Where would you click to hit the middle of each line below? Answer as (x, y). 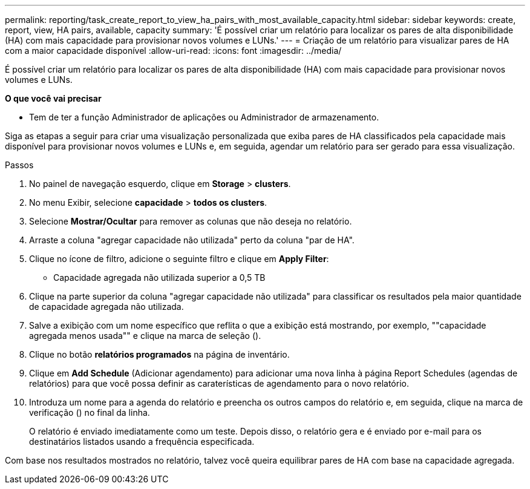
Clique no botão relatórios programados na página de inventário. (159, 354)
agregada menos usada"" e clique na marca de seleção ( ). (145, 336)
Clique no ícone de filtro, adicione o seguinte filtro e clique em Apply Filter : (179, 259)
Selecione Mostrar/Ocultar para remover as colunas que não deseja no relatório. (191, 221)
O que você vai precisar (53, 98)
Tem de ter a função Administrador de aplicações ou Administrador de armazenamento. (204, 117)
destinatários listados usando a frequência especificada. (142, 441)
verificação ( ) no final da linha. (90, 412)
